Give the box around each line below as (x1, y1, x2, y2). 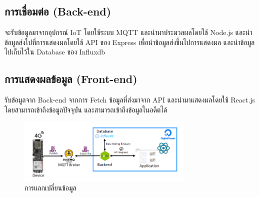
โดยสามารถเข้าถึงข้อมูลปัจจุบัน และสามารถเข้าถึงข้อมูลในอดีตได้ (4, 104, 167, 114)
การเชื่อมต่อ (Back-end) (4, 3, 111, 19)
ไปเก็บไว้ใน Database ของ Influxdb (4, 46, 105, 57)
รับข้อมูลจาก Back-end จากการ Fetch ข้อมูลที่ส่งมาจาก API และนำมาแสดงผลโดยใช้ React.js (4, 94, 255, 105)
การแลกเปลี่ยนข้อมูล (24, 182, 76, 193)
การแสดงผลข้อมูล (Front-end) (4, 71, 137, 86)
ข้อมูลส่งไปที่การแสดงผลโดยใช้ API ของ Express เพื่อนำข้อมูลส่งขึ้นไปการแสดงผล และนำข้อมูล (4, 36, 255, 47)
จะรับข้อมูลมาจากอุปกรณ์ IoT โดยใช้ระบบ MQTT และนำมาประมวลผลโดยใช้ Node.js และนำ (4, 27, 252, 37)
